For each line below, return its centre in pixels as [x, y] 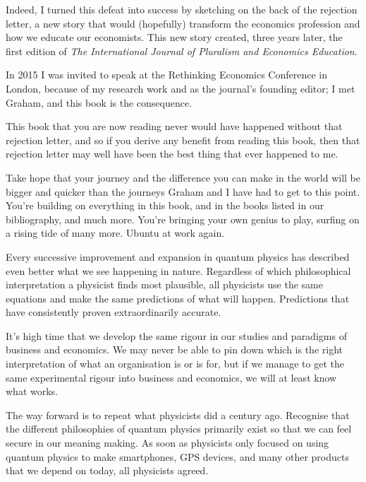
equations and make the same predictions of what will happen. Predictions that [178, 298]
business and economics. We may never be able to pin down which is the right [174, 349]
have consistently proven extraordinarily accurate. [114, 312]
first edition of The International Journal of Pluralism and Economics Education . [182, 51]
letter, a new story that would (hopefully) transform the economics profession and [183, 23]
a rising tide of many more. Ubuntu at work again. [115, 233]
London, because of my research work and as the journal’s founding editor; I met [181, 88]
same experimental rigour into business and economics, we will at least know [171, 377]
